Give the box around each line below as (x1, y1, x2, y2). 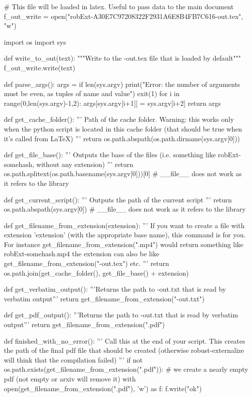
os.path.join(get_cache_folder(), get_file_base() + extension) (4, 267, 189, 278)
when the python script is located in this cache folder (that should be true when (4, 123, 242, 133)
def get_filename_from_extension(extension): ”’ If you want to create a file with (4, 220, 245, 230)
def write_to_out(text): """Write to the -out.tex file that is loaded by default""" (4, 53, 241, 63)
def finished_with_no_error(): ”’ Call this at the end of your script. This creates (4, 335, 245, 346)
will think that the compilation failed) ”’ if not (4, 354, 143, 364)
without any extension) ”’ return (36, 159, 134, 169)
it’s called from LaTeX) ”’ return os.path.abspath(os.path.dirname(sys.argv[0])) (4, 133, 240, 143)
